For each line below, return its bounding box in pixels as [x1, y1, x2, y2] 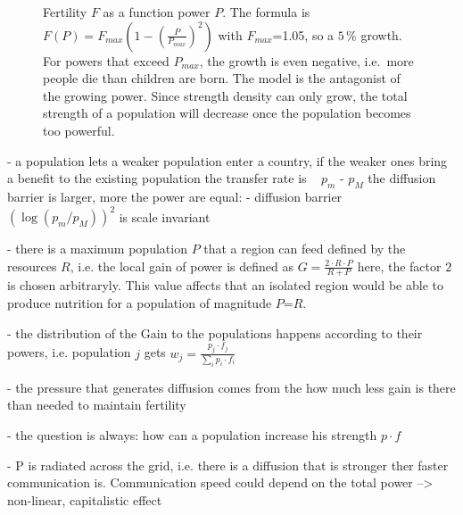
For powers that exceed [43, 51, 169, 70]
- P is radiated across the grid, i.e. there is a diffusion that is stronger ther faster [7, 455, 449, 474]
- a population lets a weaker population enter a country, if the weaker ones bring [7, 151, 448, 170]
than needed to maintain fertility [7, 395, 186, 414]
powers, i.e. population [7, 343, 131, 361]
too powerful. [43, 120, 115, 139]
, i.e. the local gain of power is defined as [70, 256, 294, 275]
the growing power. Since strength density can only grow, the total [43, 86, 408, 104]
